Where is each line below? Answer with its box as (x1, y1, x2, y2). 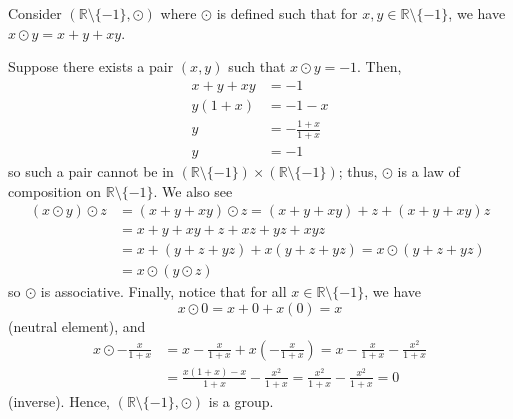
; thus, (338, 161, 378, 182)
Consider (8, 3, 62, 23)
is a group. (208, 390, 274, 411)
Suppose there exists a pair (8, 56, 174, 77)
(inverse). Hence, (8, 390, 110, 411)
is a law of (397, 161, 460, 182)
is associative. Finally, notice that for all (40, 281, 287, 302)
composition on (8, 180, 102, 201)
